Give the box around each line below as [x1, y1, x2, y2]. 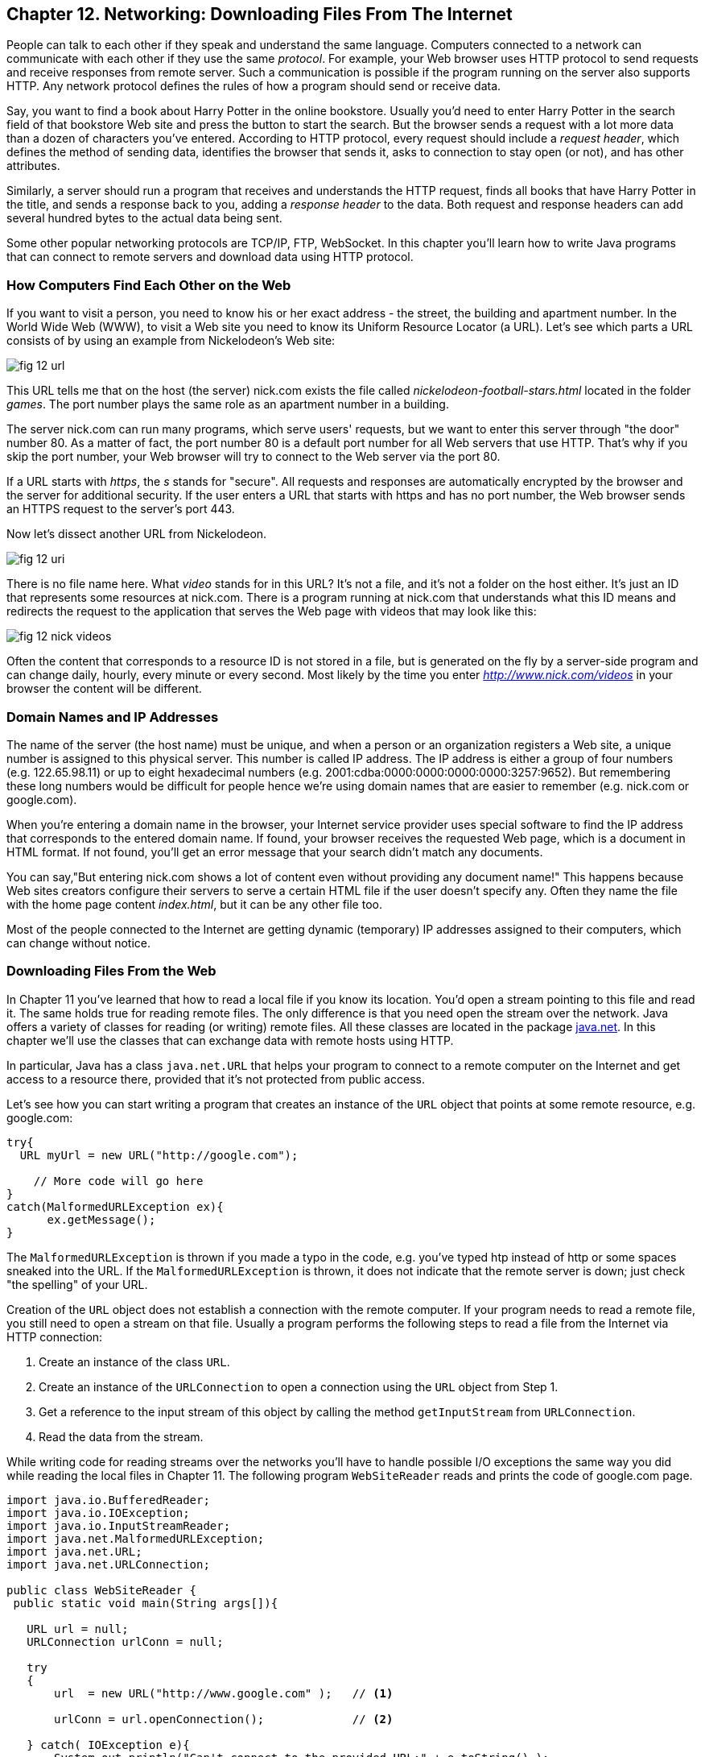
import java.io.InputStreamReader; [6, 1519, 231, 1532]
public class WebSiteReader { [6, 1583, 197, 1597]
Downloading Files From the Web [6, 963, 216, 980]
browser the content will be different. [6, 682, 202, 696]
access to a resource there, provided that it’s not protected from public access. [6, 1071, 425, 1086]
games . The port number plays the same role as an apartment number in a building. [6, 397, 449, 412]
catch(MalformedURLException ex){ [6, 1200, 224, 1213]
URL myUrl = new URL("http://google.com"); [19, 1148, 299, 1162]
